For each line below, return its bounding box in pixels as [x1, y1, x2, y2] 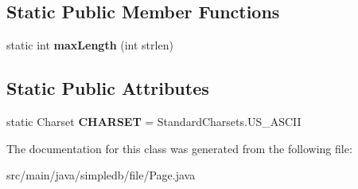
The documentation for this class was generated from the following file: [6, 140, 352, 156]
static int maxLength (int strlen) [6, 37, 173, 53]
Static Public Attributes [6, 76, 209, 100]
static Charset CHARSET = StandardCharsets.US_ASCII [6, 113, 302, 129]
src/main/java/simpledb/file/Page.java [6, 167, 196, 183]
